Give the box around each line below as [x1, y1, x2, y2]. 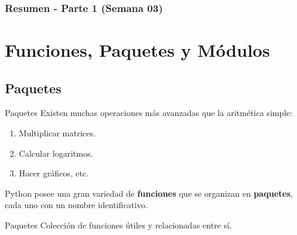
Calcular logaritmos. [19, 147, 93, 159]
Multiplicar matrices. [19, 127, 96, 139]
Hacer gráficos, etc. [19, 167, 89, 179]
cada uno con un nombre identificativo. [5, 199, 148, 211]
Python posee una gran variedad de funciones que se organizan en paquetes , [5, 187, 293, 199]
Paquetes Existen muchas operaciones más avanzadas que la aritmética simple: [5, 106, 293, 119]
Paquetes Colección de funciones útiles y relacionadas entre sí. [5, 218, 232, 231]
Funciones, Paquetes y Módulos [5, 38, 270, 62]
